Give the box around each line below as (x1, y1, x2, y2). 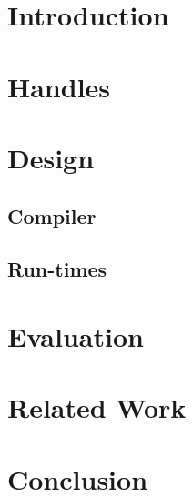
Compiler (7, 201, 96, 229)
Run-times (7, 255, 107, 283)
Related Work (7, 389, 187, 426)
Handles (7, 67, 111, 105)
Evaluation (7, 317, 144, 354)
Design (7, 138, 95, 176)
